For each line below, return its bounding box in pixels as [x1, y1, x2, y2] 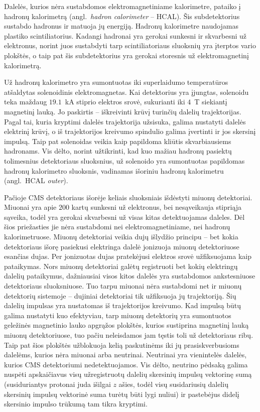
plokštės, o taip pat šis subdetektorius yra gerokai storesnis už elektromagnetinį [4, 50, 249, 60]
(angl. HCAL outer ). [4, 175, 68, 186]
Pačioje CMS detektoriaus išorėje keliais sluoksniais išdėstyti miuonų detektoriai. [4, 192, 252, 202]
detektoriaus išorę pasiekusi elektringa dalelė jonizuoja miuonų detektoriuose [4, 241, 239, 251]
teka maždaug [4, 96, 47, 107]
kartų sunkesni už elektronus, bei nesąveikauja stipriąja [71, 202, 242, 212]
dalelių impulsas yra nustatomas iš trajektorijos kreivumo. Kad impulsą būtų [4, 300, 241, 311]
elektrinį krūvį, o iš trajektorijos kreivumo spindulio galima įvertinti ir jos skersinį [4, 126, 256, 136]
